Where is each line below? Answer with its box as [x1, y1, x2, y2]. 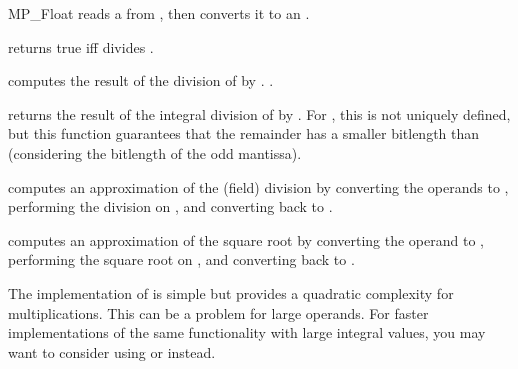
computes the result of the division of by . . [8, 70, 274, 91]
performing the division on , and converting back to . [8, 196, 333, 217]
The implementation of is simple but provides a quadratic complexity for [8, 282, 454, 303]
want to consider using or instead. [8, 341, 216, 362]
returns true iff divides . [8, 36, 154, 57]
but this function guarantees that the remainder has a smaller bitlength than [8, 123, 480, 144]
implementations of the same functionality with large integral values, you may [8, 322, 486, 343]
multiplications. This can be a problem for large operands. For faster [8, 302, 429, 323]
